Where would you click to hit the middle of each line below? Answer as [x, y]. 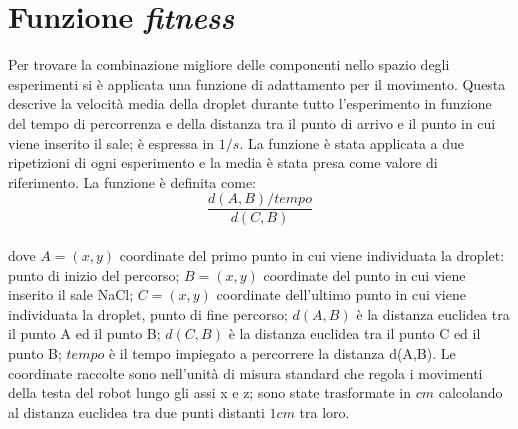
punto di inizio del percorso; [94, 274]
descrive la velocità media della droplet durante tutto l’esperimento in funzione [250, 103]
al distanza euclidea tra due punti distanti [136, 411]
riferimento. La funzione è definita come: [132, 181]
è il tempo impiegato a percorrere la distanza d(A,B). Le [282, 352]
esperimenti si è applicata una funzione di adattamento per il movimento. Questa [257, 83]
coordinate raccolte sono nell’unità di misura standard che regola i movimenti [245, 372]
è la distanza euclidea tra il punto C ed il [354, 333]
